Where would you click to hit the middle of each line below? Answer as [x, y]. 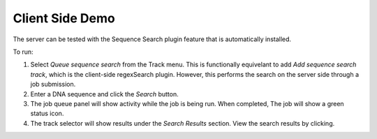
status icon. [47, 114]
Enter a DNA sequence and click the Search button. [104, 94]
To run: [23, 52]
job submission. [53, 85]
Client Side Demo [64, 18]
